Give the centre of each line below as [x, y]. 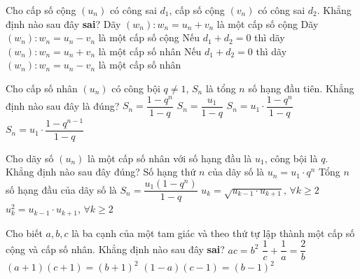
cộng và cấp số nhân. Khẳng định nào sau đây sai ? [115, 249]
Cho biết [24, 232]
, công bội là [291, 158]
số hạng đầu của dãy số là [61, 189]
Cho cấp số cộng [41, 10]
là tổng [221, 88]
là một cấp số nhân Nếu [150, 51]
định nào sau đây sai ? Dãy [63, 23]
